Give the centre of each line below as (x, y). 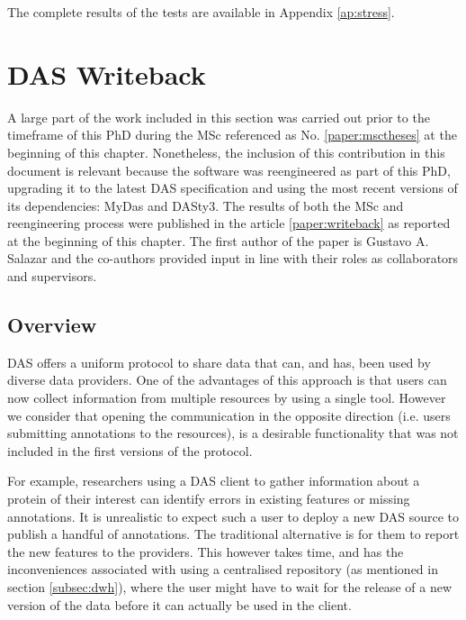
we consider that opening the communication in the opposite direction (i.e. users (229, 415)
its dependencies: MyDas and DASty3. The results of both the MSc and (206, 205)
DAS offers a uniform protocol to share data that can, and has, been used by (219, 362)
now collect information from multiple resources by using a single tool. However (227, 398)
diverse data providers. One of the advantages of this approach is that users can (227, 380)
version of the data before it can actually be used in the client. (179, 604)
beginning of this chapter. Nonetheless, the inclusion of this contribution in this (226, 152)
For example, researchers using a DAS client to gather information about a (214, 481)
